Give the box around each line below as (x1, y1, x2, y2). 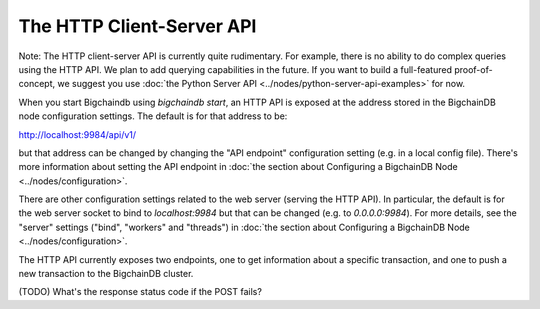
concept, (18, 78, 56, 90)
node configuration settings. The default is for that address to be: (18, 110, 288, 122)
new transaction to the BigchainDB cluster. (18, 268, 194, 280)
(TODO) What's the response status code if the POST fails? (18, 286, 262, 298)
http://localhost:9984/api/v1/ (18, 128, 137, 140)
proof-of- (453, 63, 494, 75)
